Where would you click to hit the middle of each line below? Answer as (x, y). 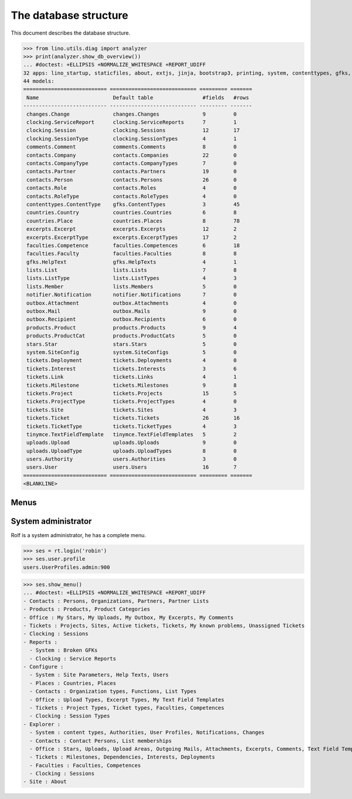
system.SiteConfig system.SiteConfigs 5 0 (132, 352)
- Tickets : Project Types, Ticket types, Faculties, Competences (127, 708)
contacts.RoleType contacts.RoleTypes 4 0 (132, 196)
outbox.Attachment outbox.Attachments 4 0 (132, 303)
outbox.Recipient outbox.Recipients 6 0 (132, 319)
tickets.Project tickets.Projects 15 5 (132, 393)
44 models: (39, 81)
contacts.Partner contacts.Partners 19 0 (132, 171)
